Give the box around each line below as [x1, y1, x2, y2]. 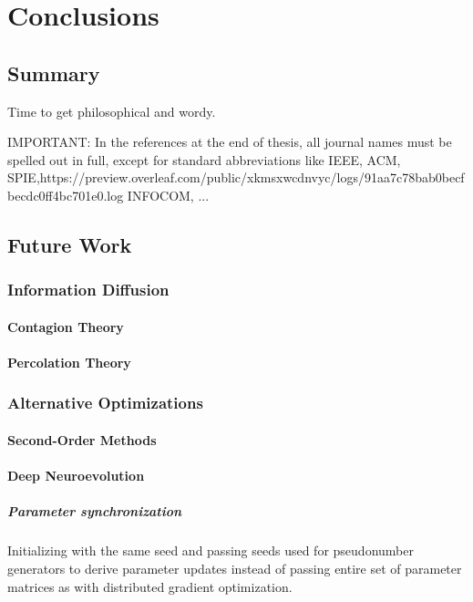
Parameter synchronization [7, 502, 182, 521]
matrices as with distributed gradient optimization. [7, 576, 293, 596]
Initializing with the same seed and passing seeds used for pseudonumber [7, 541, 414, 560]
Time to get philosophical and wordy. [7, 101, 216, 120]
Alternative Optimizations [7, 391, 203, 414]
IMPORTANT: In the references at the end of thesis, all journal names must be [7, 132, 452, 151]
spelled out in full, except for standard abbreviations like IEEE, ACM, [7, 150, 401, 169]
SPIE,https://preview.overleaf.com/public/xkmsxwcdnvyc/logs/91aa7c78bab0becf [7, 168, 465, 187]
